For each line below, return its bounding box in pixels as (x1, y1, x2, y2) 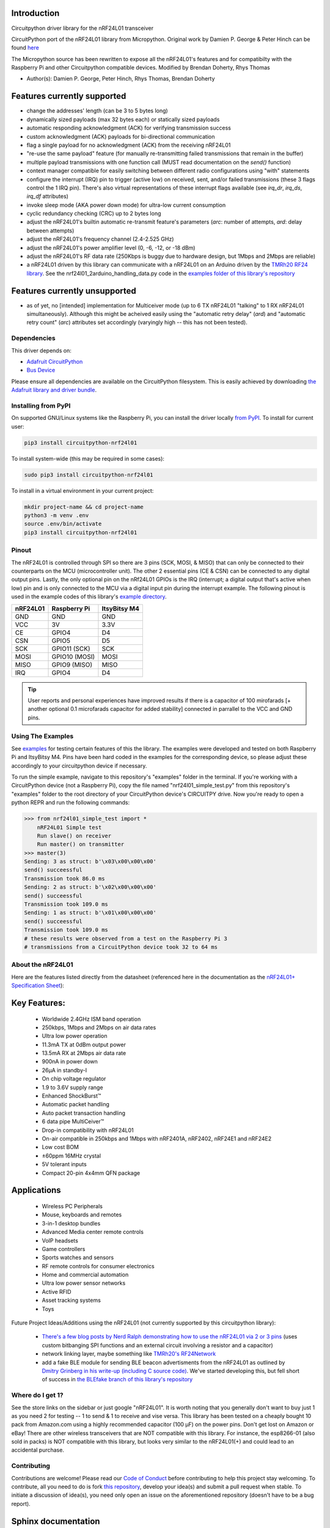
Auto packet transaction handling (42, 1109, 125, 1117)
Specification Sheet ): (11, 982, 64, 990)
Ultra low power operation (42, 1032, 108, 1040)
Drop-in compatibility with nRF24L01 (42, 1126, 134, 1134)
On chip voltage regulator (42, 1075, 106, 1082)
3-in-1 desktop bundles (42, 1219, 101, 1227)
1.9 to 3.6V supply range (42, 1084, 103, 1091)
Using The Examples (11, 732, 74, 741)
